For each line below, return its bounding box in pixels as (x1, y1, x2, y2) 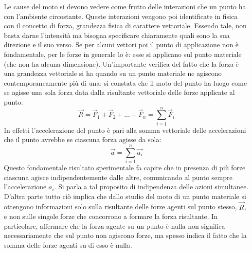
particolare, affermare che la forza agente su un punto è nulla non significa (4, 220, 225, 231)
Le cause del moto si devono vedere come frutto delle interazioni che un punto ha (4, 1, 246, 11)
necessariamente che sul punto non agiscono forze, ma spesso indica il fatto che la (4, 230, 247, 240)
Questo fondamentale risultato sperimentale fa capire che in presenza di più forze (4, 162, 246, 172)
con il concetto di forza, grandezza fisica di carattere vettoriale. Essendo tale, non (4, 20, 247, 31)
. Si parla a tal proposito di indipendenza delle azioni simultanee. (54, 181, 249, 192)
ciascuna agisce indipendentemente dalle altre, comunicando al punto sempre (4, 172, 233, 182)
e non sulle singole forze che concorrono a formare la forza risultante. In (4, 211, 218, 221)
